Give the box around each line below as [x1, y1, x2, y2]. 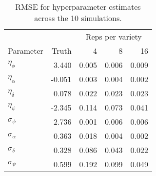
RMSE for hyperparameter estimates [15, 1, 141, 12]
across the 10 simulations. [34, 12, 122, 23]
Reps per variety [85, 31, 142, 42]
